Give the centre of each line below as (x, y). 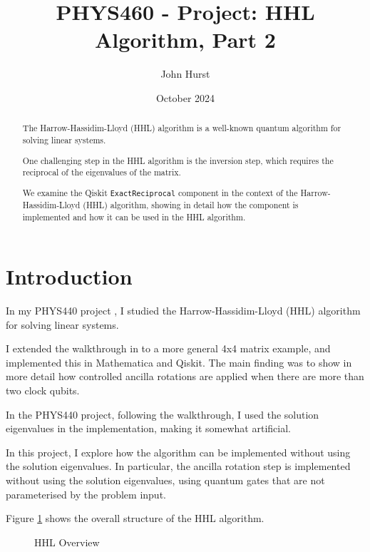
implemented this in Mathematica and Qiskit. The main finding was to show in (179, 362)
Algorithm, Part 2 (185, 40)
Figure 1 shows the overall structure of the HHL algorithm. (135, 518)
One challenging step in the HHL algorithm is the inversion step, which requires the (178, 160)
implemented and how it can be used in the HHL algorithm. (134, 216)
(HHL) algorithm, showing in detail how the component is (191, 204)
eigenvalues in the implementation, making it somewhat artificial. (148, 428)
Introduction (69, 276)
